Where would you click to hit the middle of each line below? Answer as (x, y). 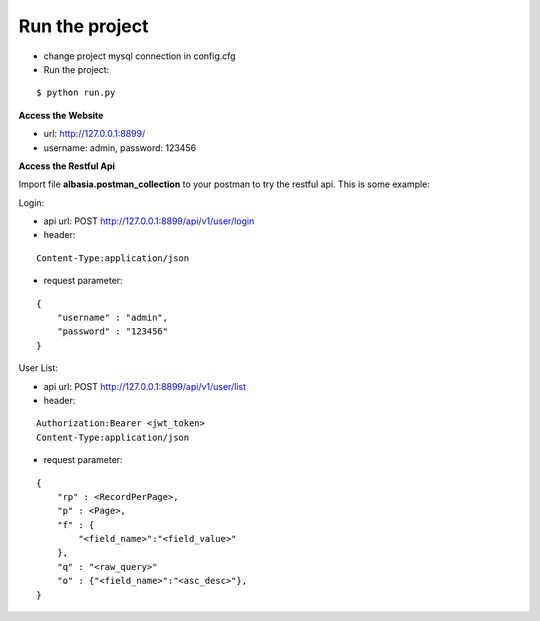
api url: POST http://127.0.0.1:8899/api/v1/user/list (145, 386)
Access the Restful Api (66, 166)
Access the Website (61, 115)
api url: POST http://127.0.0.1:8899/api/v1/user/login (149, 221)
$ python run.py (76, 93)
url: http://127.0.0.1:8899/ (94, 134)
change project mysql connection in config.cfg (139, 56)
